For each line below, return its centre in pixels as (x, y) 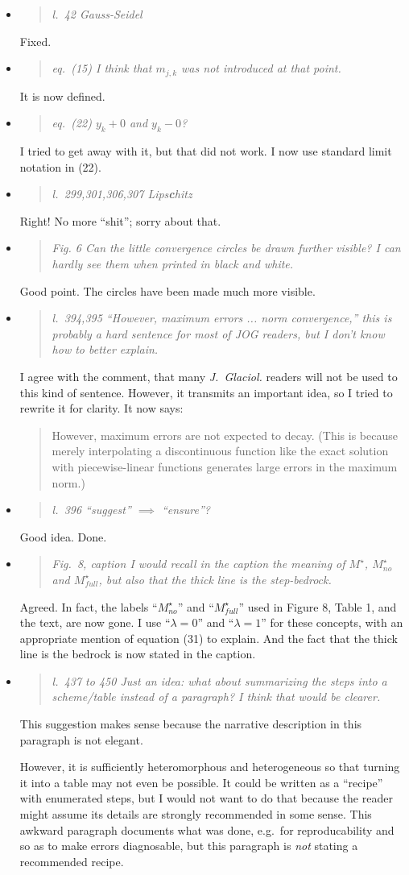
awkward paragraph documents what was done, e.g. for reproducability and (207, 829)
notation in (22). (60, 166)
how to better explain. (105, 349)
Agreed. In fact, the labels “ (89, 606)
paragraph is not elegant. (81, 739)
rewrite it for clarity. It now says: (101, 408)
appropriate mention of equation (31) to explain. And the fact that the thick (209, 638)
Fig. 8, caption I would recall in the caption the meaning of (198, 564)
